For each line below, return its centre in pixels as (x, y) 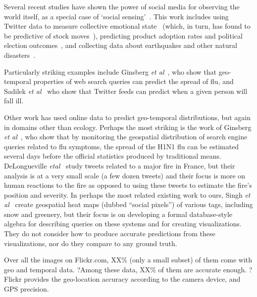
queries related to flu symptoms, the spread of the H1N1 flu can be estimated (122, 146)
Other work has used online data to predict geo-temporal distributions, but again (127, 117)
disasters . (20, 55)
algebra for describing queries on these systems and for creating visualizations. (123, 224)
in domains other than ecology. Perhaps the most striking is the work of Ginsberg (128, 127)
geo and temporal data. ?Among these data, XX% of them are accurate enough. (126, 269)
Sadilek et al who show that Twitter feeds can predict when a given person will (126, 91)
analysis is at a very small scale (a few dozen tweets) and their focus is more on (125, 175)
